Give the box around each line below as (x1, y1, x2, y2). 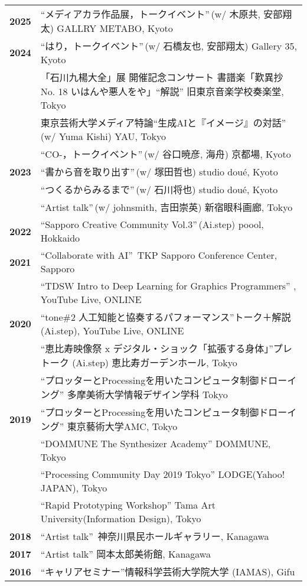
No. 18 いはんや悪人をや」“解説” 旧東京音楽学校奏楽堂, (40, 84, 284, 98)
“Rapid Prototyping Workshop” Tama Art (40, 498, 216, 512)
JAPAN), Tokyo (40, 481, 107, 494)
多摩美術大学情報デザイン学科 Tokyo (67, 388, 228, 401)
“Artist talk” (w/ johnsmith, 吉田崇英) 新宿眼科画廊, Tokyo (40, 200, 293, 214)
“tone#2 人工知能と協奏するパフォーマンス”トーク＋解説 (40, 310, 291, 324)
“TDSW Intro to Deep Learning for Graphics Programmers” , (40, 279, 296, 292)
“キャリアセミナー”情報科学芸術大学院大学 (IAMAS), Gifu (40, 565, 295, 578)
